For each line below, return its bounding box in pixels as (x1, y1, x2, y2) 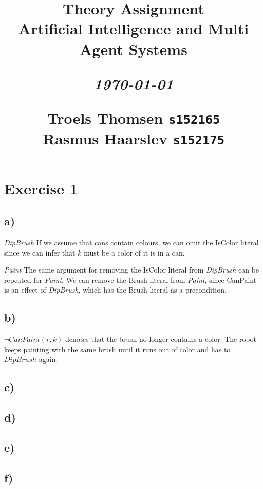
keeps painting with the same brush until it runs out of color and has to (4, 343, 231, 354)
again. (39, 354, 58, 365)
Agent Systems (80, 38, 187, 59)
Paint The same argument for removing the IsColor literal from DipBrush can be (4, 264, 259, 275)
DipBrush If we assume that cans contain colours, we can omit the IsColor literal (4, 237, 259, 247)
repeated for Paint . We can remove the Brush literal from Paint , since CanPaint (4, 274, 257, 285)
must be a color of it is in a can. (84, 247, 185, 258)
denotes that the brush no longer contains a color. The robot (65, 334, 257, 345)
